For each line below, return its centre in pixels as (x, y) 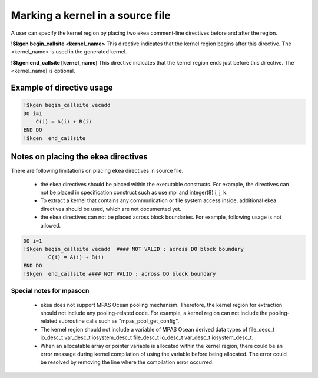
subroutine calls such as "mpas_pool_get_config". (119, 321)
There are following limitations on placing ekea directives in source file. (97, 171)
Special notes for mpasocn (50, 291)
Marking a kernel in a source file (91, 15)
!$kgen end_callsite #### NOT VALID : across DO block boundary (120, 274)
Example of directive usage (62, 87)
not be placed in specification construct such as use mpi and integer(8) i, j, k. (134, 192)
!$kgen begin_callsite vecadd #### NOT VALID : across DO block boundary (134, 249)
